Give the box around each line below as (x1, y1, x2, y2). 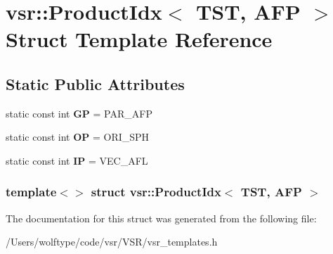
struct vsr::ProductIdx (91, 183, 221, 201)
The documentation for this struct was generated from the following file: (6, 210, 317, 225)
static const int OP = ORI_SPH (6, 129, 150, 144)
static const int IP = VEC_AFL (6, 153, 148, 167)
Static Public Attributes (6, 72, 185, 94)
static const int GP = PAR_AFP (6, 106, 152, 120)
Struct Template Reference (6, 25, 273, 53)
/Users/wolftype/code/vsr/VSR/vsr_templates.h (6, 234, 218, 249)
